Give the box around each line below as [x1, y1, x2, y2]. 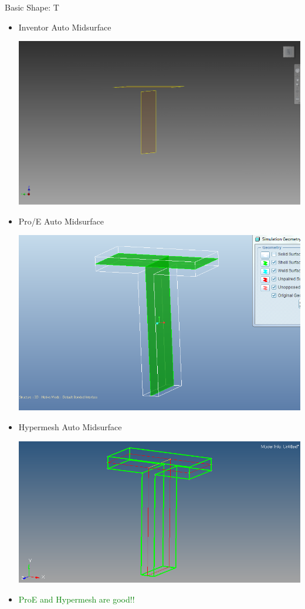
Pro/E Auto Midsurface [18, 215, 104, 227]
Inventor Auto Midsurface [18, 21, 111, 33]
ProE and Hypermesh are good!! [18, 593, 135, 605]
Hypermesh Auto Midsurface [18, 421, 122, 433]
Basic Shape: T [5, 1, 59, 13]
